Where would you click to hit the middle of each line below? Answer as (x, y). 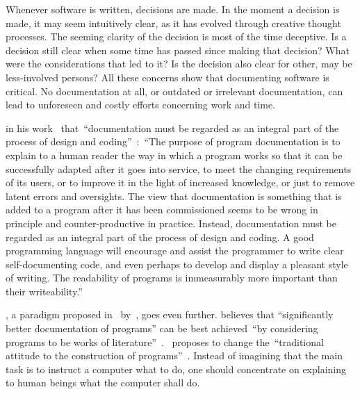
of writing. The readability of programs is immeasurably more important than (172, 278)
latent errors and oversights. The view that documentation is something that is (174, 196)
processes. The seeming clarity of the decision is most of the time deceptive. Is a (176, 36)
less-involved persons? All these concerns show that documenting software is (167, 77)
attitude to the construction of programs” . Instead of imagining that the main (174, 355)
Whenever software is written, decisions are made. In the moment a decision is (173, 9)
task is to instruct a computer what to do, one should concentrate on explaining (176, 369)
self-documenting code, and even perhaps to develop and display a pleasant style (177, 264)
